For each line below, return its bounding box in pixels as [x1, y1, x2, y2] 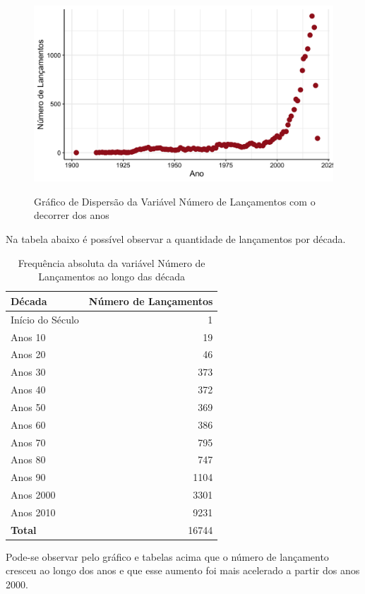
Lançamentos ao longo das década [38, 269, 185, 284]
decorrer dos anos [34, 208, 109, 222]
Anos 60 [11, 417, 46, 432]
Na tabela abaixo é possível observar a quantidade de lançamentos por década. [6, 232, 346, 246]
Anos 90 [11, 470, 46, 485]
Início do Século [11, 311, 79, 326]
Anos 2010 [11, 504, 56, 519]
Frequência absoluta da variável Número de [18, 255, 205, 270]
